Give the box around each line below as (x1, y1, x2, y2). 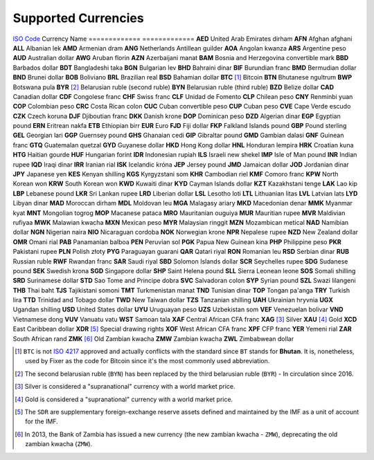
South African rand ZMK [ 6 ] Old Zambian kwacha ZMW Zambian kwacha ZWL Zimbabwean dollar (12, 334, 294, 342)
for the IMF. (25, 417, 58, 425)
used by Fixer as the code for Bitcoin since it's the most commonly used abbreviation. (25, 357, 270, 365)
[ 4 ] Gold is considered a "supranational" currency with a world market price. (15, 395, 233, 403)
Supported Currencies (12, 10, 145, 26)
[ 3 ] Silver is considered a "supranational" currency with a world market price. (15, 383, 235, 391)
